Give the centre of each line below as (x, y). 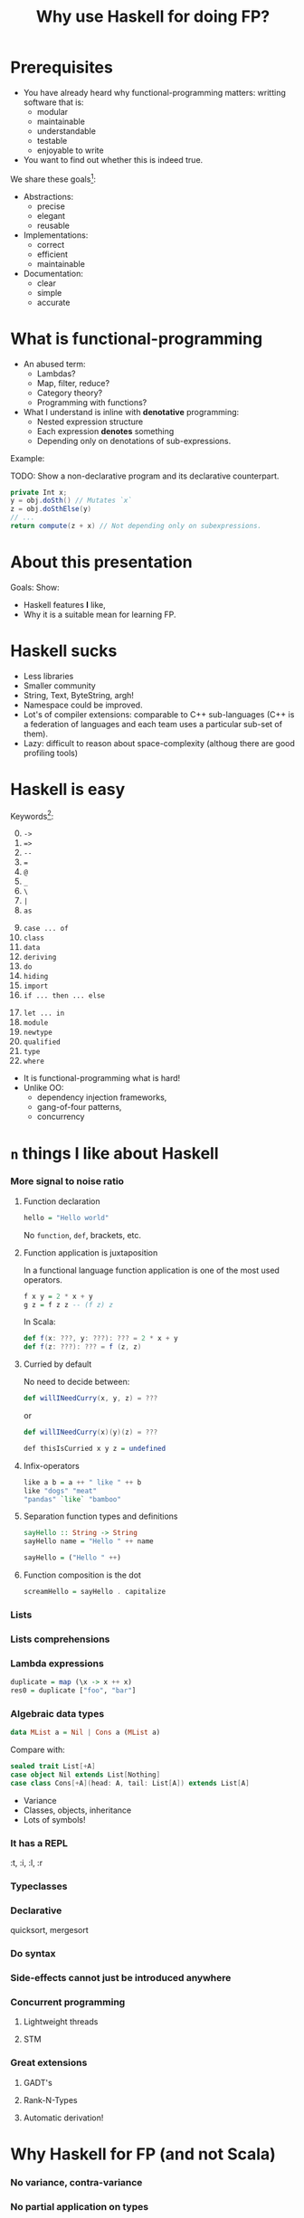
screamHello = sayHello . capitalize (95, 1592)
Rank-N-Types (50, 2100)
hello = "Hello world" (66, 1218)
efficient (52, 254)
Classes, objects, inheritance (77, 1810)
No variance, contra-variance (76, 2182)
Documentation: (53, 273)
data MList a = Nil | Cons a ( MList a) (85, 1733)
